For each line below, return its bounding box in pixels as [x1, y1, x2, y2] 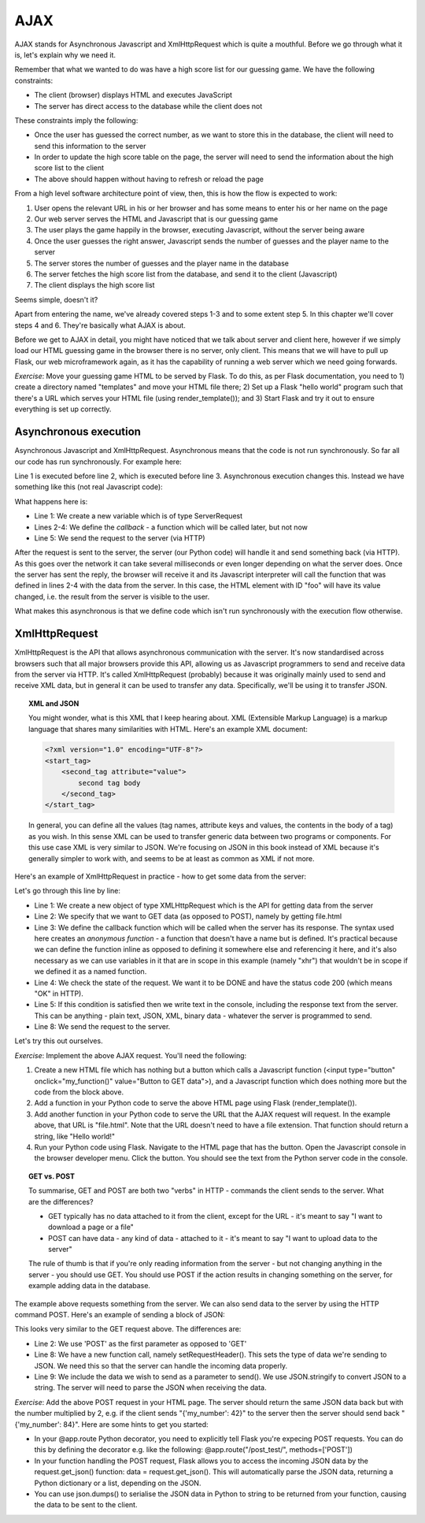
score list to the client [34, 163, 105, 173]
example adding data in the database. [28, 1281, 151, 1291]
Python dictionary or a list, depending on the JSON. [34, 1478, 201, 1488]
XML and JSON [28, 698, 79, 708]
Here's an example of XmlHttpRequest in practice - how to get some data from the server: [14, 871, 307, 881]
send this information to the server [34, 141, 146, 150]
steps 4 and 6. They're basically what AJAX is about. [14, 320, 187, 330]
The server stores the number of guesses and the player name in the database [34, 258, 290, 268]
